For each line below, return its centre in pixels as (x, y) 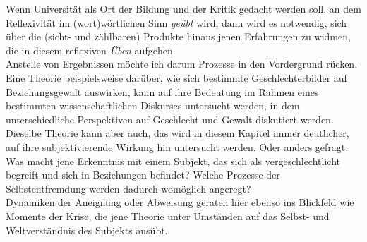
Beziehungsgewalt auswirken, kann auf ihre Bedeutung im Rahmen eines (162, 91)
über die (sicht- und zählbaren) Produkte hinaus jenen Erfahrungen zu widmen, (178, 36)
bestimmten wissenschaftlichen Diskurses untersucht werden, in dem (153, 105)
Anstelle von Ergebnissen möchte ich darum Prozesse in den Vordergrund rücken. (182, 64)
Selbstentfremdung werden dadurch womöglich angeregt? (128, 188)
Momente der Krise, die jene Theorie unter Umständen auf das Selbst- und (168, 216)
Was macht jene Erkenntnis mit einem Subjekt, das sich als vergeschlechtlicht (173, 161)
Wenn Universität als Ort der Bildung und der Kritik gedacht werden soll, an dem (183, 8)
